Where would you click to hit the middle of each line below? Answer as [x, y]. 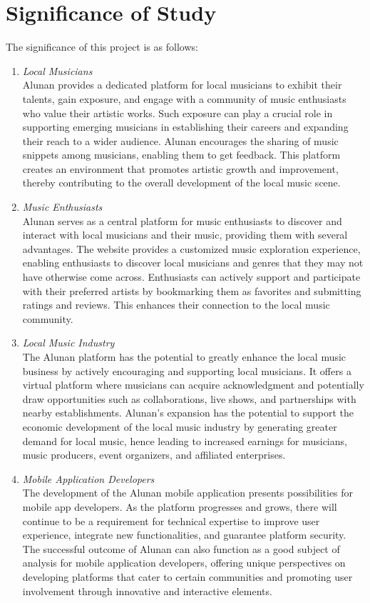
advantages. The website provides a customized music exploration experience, [191, 248]
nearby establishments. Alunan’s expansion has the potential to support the [188, 413]
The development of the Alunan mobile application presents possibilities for [188, 493]
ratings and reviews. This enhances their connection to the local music [176, 305]
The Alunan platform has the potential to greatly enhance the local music [184, 357]
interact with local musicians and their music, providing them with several [185, 235]
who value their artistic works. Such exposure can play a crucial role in [178, 113]
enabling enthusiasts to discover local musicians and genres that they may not [193, 263]
